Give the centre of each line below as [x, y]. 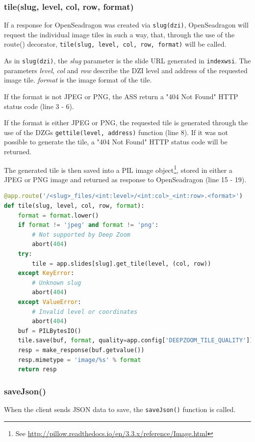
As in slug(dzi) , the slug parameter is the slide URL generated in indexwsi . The [127, 61]
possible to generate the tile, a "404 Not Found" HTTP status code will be [116, 142]
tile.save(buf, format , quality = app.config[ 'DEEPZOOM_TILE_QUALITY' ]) [136, 341]
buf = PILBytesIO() [50, 331]
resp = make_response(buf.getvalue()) [81, 350]
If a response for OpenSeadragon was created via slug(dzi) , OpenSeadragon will [126, 25]
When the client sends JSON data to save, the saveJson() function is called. [120, 409]
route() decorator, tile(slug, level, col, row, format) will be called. [115, 44]
